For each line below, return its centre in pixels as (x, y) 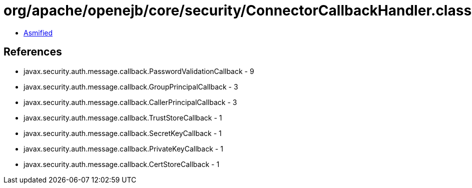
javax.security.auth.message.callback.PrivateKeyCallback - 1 (123, 148)
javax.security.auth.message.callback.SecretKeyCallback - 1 (123, 133)
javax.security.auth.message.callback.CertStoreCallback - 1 (122, 164)
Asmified (38, 32)
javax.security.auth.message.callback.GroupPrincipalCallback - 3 (131, 86)
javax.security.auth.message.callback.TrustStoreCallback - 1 (123, 117)
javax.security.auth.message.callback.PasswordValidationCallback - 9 (139, 71)
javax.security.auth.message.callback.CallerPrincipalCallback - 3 (130, 102)
